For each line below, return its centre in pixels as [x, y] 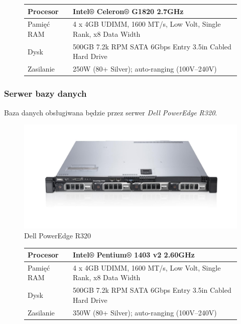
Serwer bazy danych [45, 93]
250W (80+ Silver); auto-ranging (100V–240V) [145, 69]
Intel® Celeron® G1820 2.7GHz [128, 11]
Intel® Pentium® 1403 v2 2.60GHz [134, 255]
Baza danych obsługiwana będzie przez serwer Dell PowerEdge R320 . [111, 112]
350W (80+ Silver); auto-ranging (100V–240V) [145, 312]
